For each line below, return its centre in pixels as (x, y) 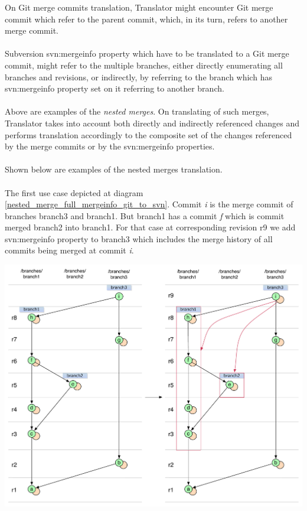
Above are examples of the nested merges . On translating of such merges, (137, 111)
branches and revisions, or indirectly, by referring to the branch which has (138, 77)
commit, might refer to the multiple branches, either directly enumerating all (144, 65)
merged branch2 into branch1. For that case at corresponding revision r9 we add (150, 227)
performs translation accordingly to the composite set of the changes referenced (148, 134)
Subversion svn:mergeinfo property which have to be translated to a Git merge (147, 53)
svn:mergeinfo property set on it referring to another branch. (115, 88)
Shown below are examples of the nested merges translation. (114, 169)
